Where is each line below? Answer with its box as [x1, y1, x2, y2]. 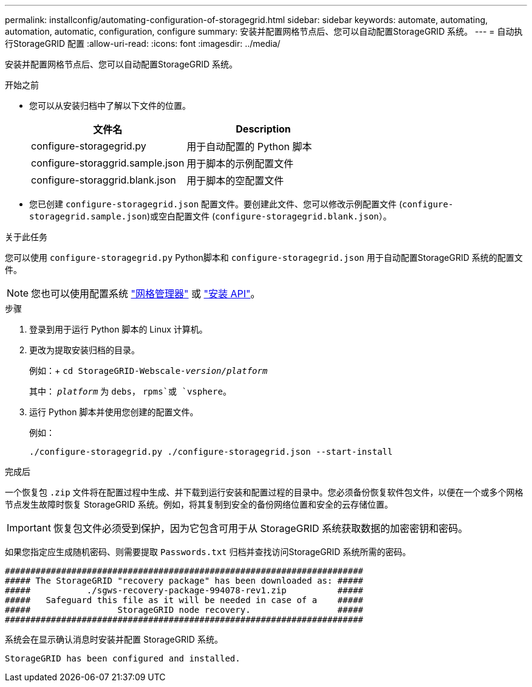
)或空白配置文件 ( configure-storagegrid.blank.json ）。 [146, 211, 392, 221]
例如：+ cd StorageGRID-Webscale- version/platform [29, 365, 268, 376]
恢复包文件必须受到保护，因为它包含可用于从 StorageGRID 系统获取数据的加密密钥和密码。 [53, 522, 468, 534]
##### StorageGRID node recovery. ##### [5, 605, 364, 615]
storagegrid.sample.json [29, 212, 147, 221]
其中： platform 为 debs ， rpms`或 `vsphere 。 [29, 386, 231, 396]
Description [236, 123, 291, 135]
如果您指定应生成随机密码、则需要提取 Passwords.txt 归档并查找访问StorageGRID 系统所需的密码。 [5, 547, 411, 557]
